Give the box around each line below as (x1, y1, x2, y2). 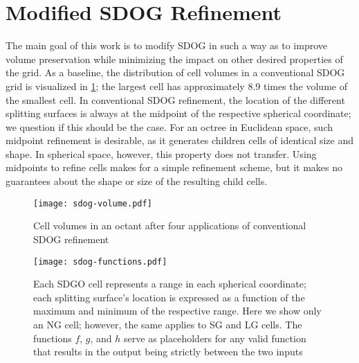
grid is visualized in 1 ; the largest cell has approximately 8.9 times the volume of (6, 78, 347, 93)
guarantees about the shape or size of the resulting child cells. (6, 174, 268, 188)
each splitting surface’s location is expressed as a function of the (33, 290, 305, 304)
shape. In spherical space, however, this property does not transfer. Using (6, 146, 317, 161)
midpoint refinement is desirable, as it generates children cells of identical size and (6, 133, 354, 148)
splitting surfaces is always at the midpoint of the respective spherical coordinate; (6, 106, 351, 121)
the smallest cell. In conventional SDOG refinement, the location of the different (6, 92, 345, 107)
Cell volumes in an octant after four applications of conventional (33, 218, 306, 233)
